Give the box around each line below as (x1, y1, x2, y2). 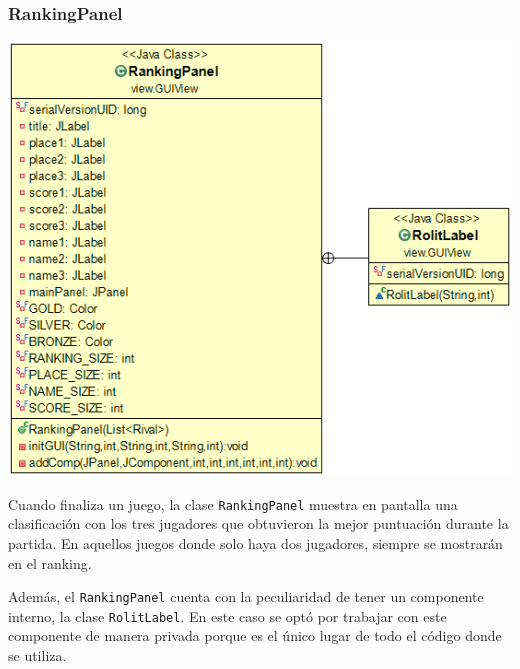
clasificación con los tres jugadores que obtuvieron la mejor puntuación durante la (8, 513, 509, 534)
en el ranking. (8, 552, 92, 573)
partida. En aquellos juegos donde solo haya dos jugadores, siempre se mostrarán (8, 532, 503, 553)
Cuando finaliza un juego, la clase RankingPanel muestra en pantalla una (8, 493, 458, 514)
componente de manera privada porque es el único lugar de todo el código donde (8, 625, 502, 646)
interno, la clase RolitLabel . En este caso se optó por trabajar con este (8, 605, 447, 626)
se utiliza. (8, 645, 67, 666)
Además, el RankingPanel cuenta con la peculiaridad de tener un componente (8, 586, 484, 607)
